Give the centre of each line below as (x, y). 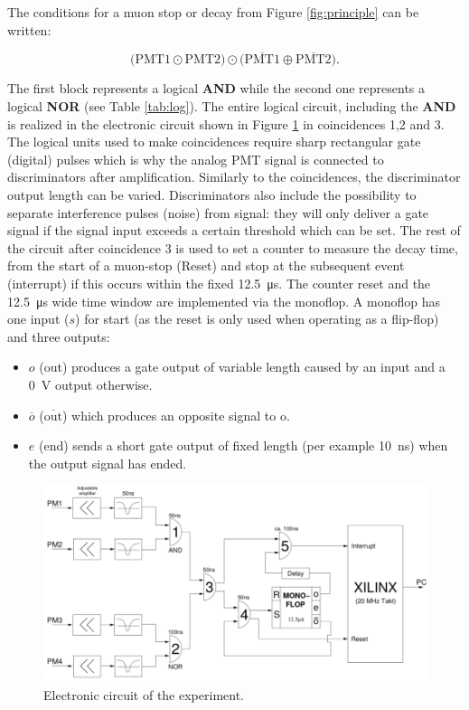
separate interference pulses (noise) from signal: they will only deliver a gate (218, 212)
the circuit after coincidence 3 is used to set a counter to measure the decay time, (233, 247)
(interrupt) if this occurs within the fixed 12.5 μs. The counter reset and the (219, 283)
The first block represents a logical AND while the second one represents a (216, 88)
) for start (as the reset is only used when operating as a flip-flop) (257, 319)
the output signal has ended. (108, 463)
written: (29, 29)
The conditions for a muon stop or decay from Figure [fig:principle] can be (213, 12)
